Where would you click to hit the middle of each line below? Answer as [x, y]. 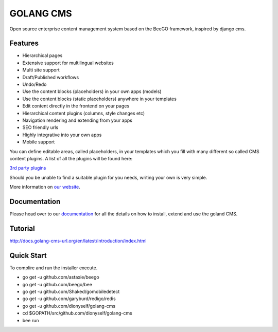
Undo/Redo [34, 84]
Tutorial [22, 228]
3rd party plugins [28, 168]
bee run [31, 320]
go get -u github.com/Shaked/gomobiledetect [71, 291]
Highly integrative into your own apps [62, 135]
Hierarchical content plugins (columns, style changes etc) [84, 113]
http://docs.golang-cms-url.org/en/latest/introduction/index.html [78, 241]
